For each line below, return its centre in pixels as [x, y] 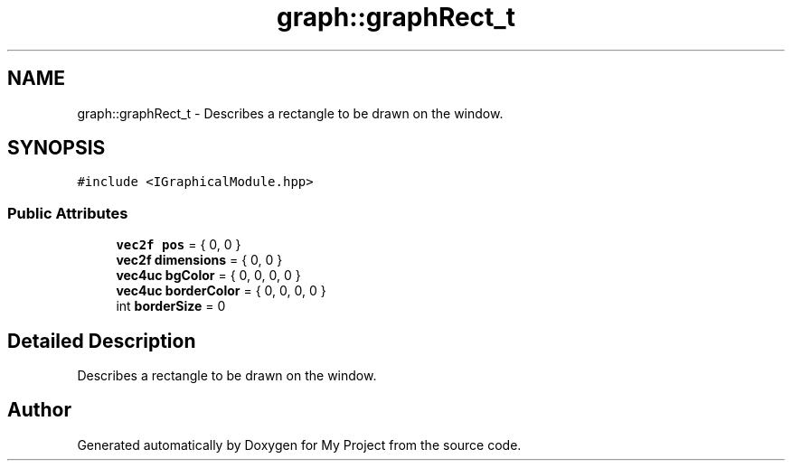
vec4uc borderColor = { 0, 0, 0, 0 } [221, 291]
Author [39, 410]
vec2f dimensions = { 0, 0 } [199, 260]
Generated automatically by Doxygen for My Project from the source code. [299, 445]
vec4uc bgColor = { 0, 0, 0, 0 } [208, 276]
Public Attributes [68, 213]
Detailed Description [102, 341]
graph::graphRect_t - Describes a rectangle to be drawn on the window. [290, 113]
